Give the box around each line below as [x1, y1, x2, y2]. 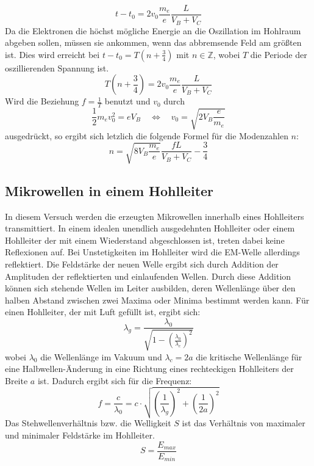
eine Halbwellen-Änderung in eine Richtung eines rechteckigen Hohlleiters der [5, 362, 294, 375]
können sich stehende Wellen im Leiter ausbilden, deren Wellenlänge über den [5, 282, 296, 294]
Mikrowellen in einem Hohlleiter [5, 181, 214, 200]
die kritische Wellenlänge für [196, 350, 302, 363]
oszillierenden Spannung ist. [5, 61, 109, 74]
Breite [5, 374, 28, 387]
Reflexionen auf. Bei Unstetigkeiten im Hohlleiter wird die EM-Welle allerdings [5, 246, 300, 258]
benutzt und [104, 95, 151, 107]
